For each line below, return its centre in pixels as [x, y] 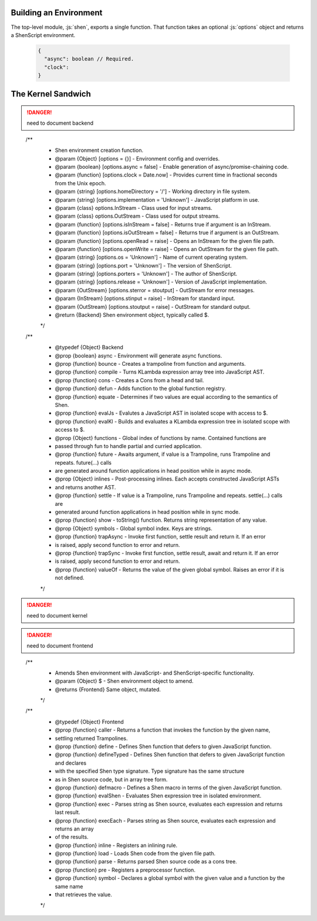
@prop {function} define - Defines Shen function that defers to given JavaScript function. [163, 746]
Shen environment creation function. [99, 151]
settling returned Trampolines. [92, 738]
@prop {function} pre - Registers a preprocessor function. [125, 870]
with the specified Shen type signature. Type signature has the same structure [150, 771]
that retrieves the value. [84, 895]
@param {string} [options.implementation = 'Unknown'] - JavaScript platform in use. [157, 199]
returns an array [74, 829]
